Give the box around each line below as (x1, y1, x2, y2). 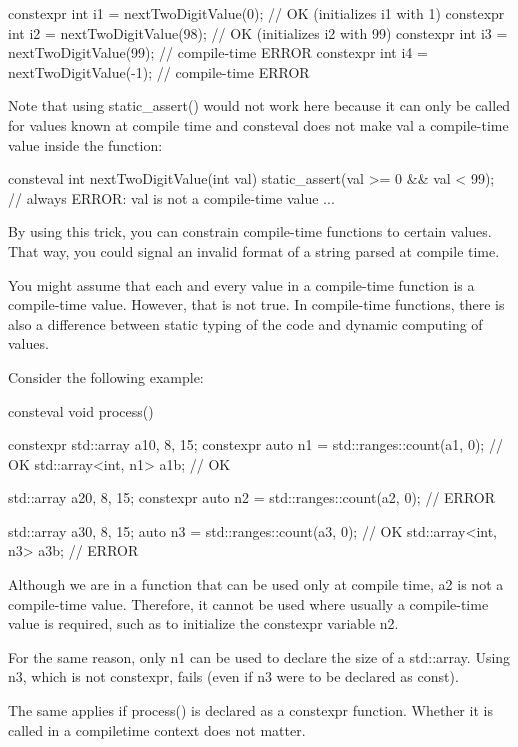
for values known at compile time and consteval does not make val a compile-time (8, 114, 509, 135)
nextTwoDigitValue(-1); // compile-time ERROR (8, 61, 310, 82)
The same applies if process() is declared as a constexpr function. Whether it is (8, 700, 493, 721)
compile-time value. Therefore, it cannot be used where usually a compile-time (8, 593, 489, 614)
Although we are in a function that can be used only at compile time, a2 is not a (8, 574, 504, 595)
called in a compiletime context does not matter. (8, 719, 306, 740)
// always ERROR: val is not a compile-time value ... (8, 187, 335, 208)
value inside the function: (8, 134, 163, 155)
